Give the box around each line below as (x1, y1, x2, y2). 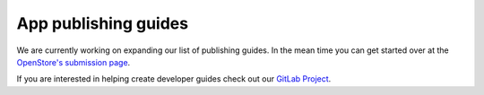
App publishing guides (16, 13, 188, 33)
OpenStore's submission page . (16, 56, 131, 67)
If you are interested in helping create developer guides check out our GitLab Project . (16, 73, 332, 84)
